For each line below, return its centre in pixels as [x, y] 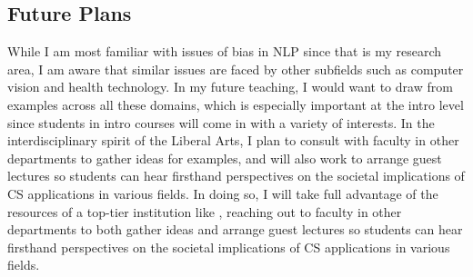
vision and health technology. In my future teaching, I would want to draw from [230, 87]
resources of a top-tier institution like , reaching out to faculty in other [205, 211]
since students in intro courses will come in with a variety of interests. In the [221, 122]
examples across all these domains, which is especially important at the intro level [236, 104]
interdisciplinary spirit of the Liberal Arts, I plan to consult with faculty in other [233, 140]
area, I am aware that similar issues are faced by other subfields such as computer [236, 69]
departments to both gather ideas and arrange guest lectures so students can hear [235, 229]
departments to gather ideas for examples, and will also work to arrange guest [225, 158]
